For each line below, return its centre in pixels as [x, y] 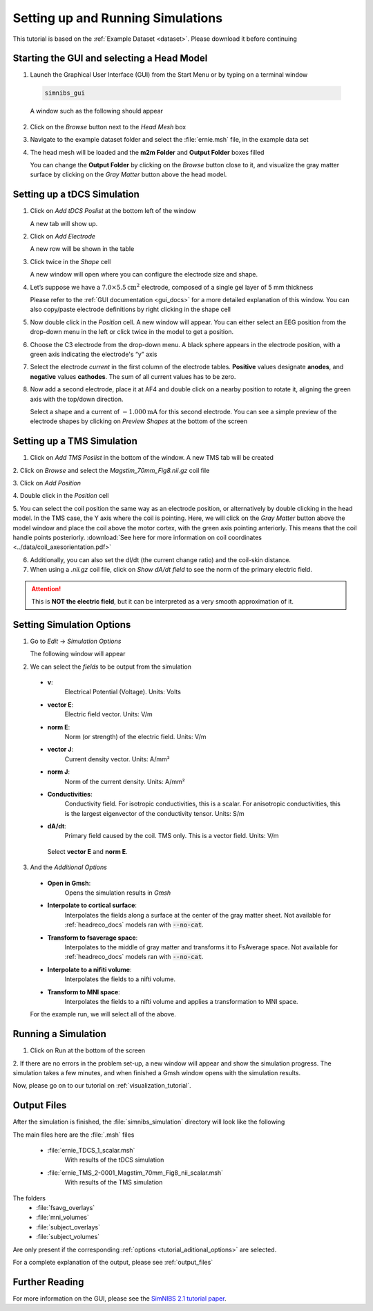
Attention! [46, 588]
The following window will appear [78, 654]
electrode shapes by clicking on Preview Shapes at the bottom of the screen [139, 421]
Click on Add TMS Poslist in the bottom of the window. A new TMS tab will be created [152, 458]
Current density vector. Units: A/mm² [117, 759]
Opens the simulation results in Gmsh [118, 893]
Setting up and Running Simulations [118, 18]
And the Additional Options [68, 867]
